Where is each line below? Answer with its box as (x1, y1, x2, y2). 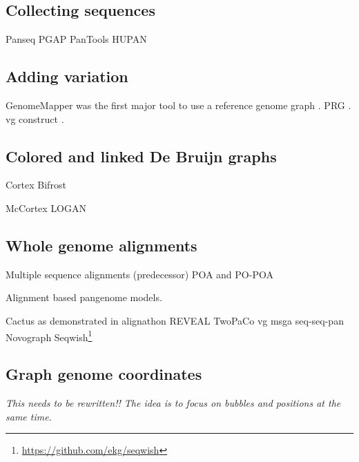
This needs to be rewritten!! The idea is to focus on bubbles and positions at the (6, 396, 341, 410)
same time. (6, 409, 52, 423)
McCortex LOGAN (6, 200, 87, 215)
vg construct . (6, 111, 64, 126)
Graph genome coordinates (6, 363, 202, 385)
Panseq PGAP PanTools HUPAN (6, 32, 147, 46)
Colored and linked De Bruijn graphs (6, 145, 277, 166)
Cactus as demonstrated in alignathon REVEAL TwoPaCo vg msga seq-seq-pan (6, 313, 344, 327)
